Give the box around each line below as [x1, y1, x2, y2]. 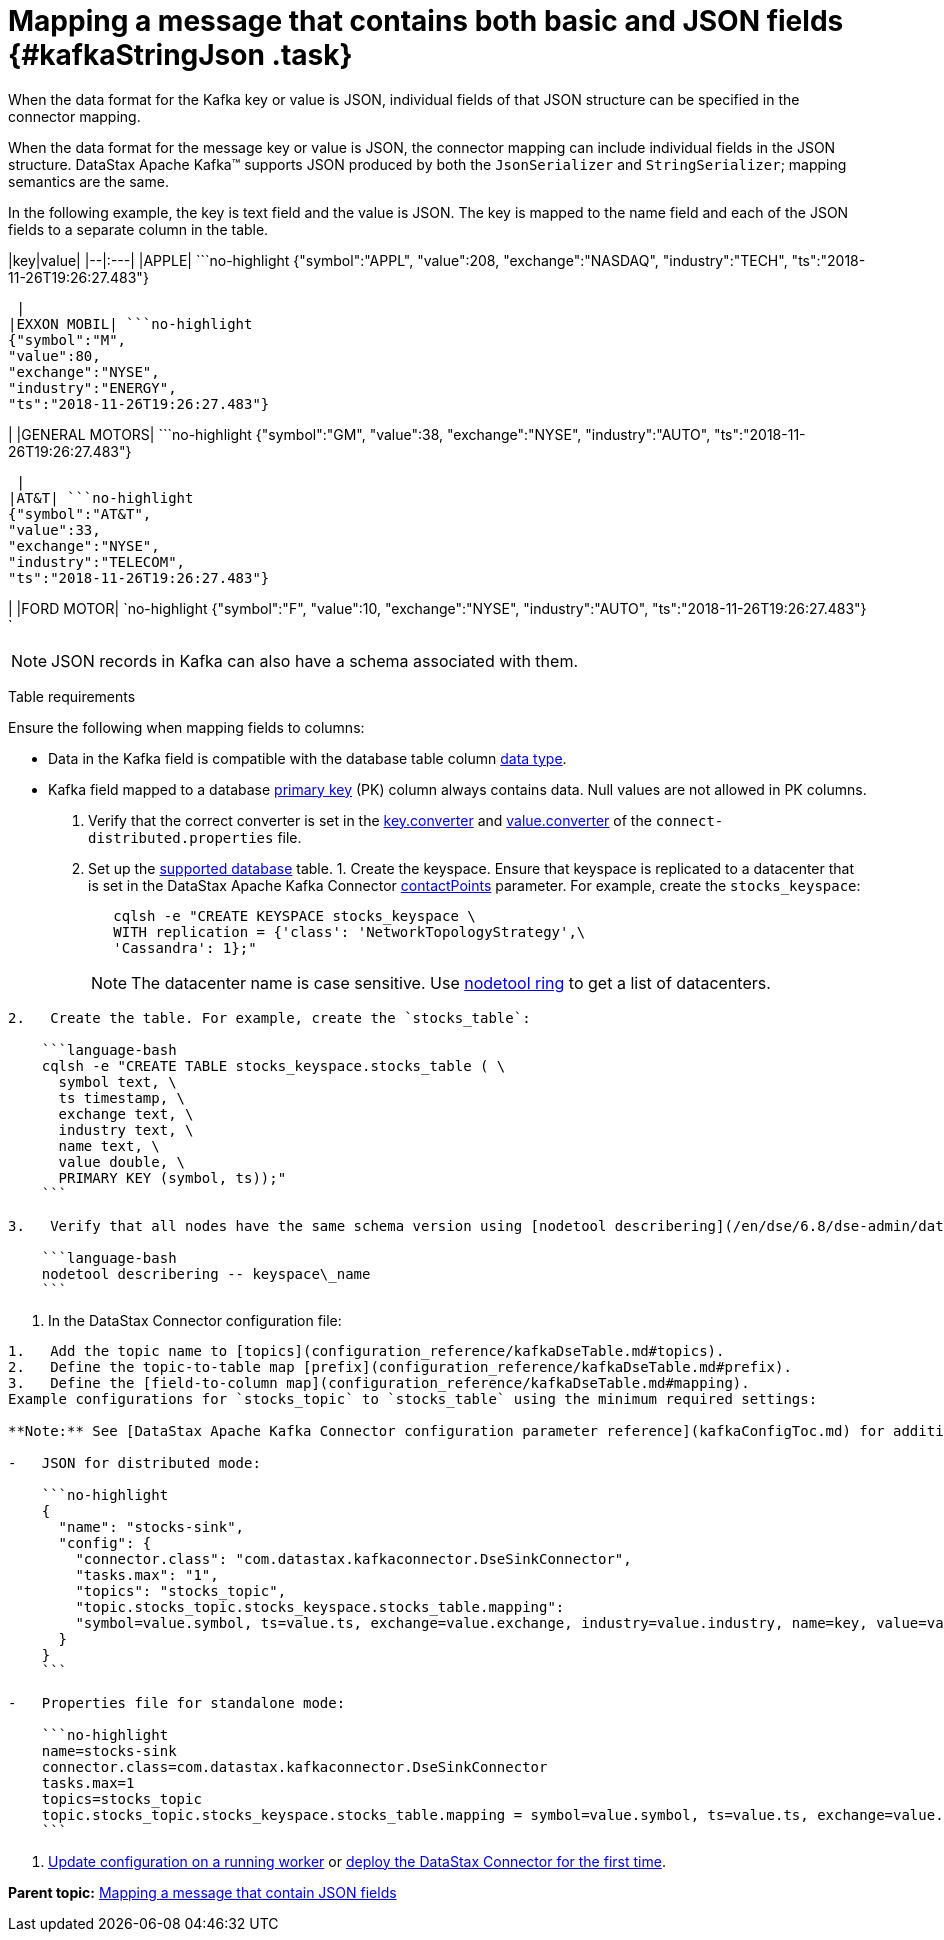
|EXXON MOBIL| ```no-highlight [8, 315, 253, 332]
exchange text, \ [58, 1105, 194, 1122]
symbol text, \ [58, 1073, 177, 1090]
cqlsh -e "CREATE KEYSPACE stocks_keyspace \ [113, 907, 476, 924]
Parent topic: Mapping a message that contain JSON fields [8, 1883, 397, 1901]
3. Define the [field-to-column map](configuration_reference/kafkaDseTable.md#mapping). [8, 1374, 750, 1391]
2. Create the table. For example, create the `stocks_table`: [8, 1009, 531, 1026]
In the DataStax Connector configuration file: [48, 1311, 342, 1329]
